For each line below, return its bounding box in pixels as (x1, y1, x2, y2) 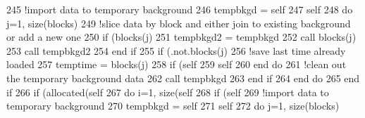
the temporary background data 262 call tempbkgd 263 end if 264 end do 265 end (6, 70, 360, 85)
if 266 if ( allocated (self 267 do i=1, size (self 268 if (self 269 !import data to (6, 84, 329, 99)
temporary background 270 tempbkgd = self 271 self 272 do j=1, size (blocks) (6, 98, 340, 113)
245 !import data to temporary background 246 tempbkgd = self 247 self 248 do (6, 2, 353, 16)
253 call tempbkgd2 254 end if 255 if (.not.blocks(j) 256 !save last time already (6, 43, 346, 58)
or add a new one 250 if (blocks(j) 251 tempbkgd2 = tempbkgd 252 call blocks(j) (6, 29, 357, 44)
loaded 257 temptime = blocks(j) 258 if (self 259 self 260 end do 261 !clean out (6, 57, 347, 72)
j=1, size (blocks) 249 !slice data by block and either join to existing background (6, 15, 351, 30)
